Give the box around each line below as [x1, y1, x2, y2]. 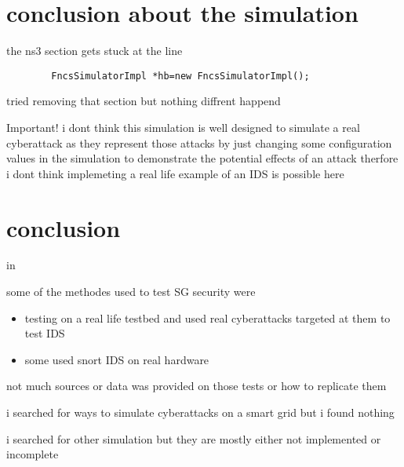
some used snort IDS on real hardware [24, 351, 209, 367]
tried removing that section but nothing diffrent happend [6, 93, 281, 109]
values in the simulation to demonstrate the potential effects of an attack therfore [6, 150, 399, 166]
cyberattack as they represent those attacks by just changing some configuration [6, 134, 392, 151]
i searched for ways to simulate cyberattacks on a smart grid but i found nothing [6, 404, 395, 421]
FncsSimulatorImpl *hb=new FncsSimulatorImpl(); [51, 70, 310, 82]
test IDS [24, 325, 65, 341]
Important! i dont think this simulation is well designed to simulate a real [6, 119, 360, 135]
